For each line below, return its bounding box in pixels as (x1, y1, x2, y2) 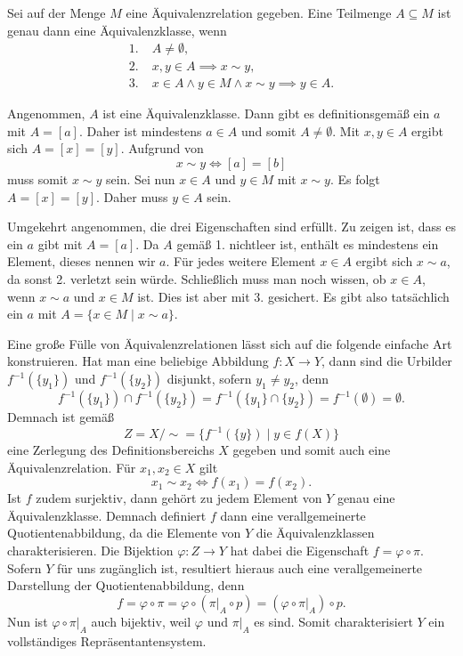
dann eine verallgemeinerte (220, 506, 366, 524)
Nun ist (7, 611, 48, 630)
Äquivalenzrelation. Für (7, 458, 136, 476)
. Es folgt (329, 170, 380, 189)
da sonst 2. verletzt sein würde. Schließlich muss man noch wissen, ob (7, 270, 386, 288)
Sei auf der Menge (7, 4, 106, 21)
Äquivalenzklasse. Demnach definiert (7, 506, 207, 524)
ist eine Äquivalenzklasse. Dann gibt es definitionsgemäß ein (102, 104, 430, 123)
